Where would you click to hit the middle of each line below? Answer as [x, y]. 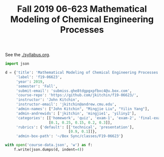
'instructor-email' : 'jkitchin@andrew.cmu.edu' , [66, 104]
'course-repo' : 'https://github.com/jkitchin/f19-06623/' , [77, 95]
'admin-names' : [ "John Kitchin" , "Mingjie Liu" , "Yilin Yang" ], [83, 109]
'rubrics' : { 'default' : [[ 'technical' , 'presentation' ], [75, 127]
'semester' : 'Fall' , [37, 86]
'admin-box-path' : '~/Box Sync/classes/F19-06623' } [70, 136]
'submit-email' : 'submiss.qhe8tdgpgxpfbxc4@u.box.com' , [74, 91]
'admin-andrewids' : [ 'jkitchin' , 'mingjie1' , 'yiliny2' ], [76, 113]
